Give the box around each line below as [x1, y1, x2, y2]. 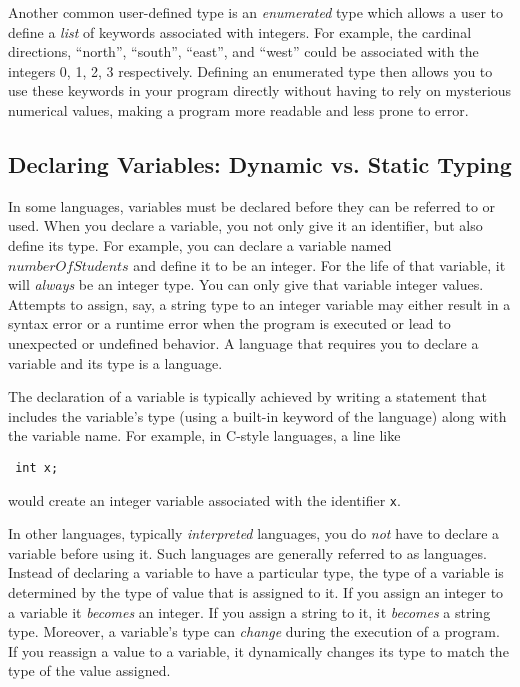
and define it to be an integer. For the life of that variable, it [133, 254, 506, 275]
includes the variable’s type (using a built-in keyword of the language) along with [8, 405, 507, 426]
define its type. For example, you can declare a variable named [8, 234, 392, 255]
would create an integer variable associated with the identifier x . [8, 489, 401, 510]
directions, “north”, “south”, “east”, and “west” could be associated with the [8, 41, 479, 62]
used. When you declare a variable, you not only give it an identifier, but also [8, 215, 483, 236]
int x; [15, 460, 59, 475]
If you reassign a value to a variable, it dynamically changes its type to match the [8, 640, 509, 661]
